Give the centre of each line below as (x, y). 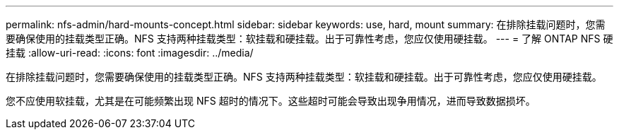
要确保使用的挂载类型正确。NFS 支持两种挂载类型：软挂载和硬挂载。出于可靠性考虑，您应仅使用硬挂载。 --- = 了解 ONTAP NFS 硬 (309, 39)
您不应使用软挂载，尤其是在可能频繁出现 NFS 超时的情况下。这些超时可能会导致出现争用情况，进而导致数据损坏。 (271, 101)
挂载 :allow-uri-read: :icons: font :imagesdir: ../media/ (130, 53)
